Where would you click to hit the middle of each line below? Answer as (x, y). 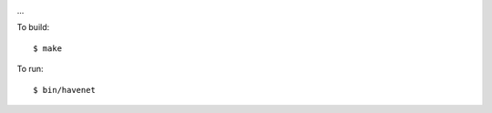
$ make (48, 48)
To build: (33, 27)
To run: (31, 69)
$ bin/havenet (64, 90)
